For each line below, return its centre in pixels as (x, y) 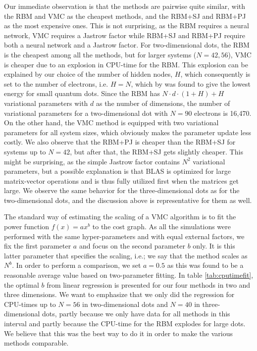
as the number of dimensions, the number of (163, 103)
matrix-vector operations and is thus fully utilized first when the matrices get (121, 180)
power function (27, 226)
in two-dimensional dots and (125, 304)
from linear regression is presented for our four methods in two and (149, 284)
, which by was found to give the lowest (191, 83)
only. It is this (214, 246)
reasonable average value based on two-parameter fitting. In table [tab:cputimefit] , (129, 275)
